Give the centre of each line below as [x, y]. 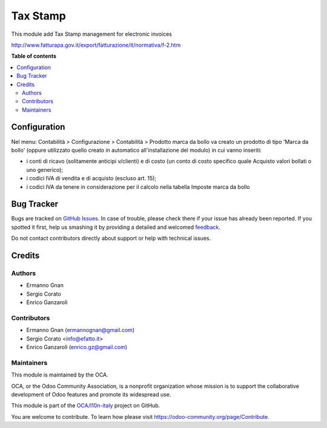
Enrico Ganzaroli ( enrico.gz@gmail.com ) [77, 347]
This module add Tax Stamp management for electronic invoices [91, 34]
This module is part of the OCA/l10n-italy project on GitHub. [86, 406]
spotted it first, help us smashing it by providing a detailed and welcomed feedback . [116, 227]
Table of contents [34, 56]
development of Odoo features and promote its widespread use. [91, 394]
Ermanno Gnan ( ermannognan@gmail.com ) [81, 330]
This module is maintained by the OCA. [60, 375]
